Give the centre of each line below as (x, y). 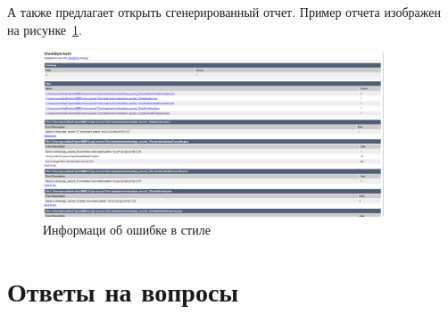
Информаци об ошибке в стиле (127, 229)
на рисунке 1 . (45, 29)
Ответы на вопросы (123, 290)
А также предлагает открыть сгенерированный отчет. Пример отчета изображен (224, 12)
